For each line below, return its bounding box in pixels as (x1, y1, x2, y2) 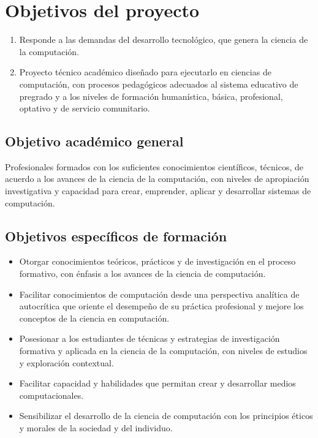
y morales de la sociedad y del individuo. (19, 421, 173, 434)
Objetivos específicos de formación (5, 226, 227, 245)
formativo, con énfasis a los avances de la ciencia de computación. (19, 267, 266, 280)
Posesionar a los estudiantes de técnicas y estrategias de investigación (19, 332, 280, 345)
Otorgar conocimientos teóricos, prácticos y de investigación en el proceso (19, 255, 296, 268)
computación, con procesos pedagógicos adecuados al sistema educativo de (19, 77, 298, 90)
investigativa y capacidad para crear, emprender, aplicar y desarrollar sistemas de (5, 184, 311, 197)
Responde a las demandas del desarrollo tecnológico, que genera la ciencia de (19, 33, 308, 46)
